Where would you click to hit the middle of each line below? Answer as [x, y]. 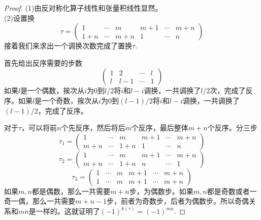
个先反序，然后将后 [93, 128]
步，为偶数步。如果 [161, 191]
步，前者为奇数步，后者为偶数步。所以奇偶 [177, 201]
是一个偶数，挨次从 [53, 90]
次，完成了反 [231, 90]
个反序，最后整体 [160, 128]
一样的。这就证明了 [68, 211]
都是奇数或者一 [232, 191]
